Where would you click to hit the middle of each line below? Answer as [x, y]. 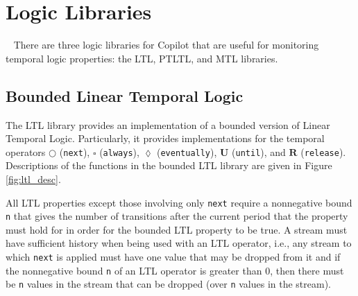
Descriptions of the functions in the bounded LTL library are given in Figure [169, 165]
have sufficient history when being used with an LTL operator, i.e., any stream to [179, 243]
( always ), [119, 151]
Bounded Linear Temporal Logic [125, 95]
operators [26, 151]
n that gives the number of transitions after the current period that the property [177, 216]
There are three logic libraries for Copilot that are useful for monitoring [166, 45]
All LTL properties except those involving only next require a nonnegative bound [179, 202]
